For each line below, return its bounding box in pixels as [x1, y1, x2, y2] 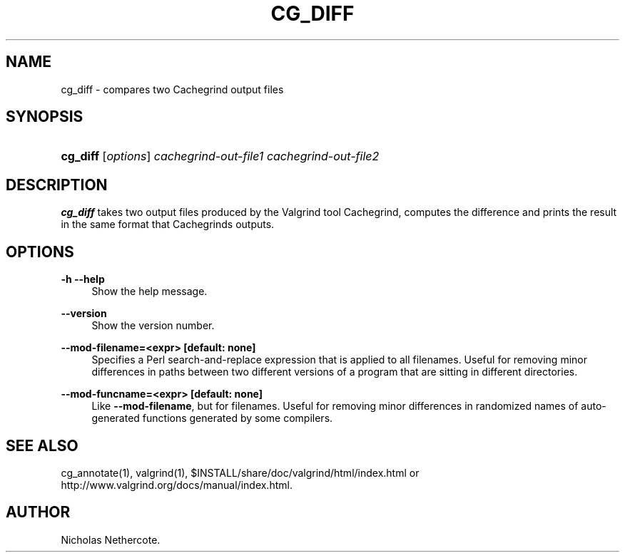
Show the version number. [91, 319, 215, 332]
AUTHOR [6, 503, 71, 522]
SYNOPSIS [6, 108, 83, 126]
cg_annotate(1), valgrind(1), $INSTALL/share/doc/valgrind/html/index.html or [61, 466, 420, 479]
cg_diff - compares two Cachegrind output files [61, 83, 284, 95]
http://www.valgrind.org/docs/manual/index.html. [61, 478, 293, 491]
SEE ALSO [6, 436, 78, 455]
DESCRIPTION [6, 175, 108, 194]
